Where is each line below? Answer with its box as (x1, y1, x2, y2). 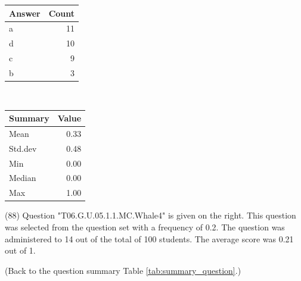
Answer (9, 7, 41, 19)
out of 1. (5, 244, 36, 257)
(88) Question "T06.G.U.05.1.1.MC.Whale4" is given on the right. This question (5, 209, 296, 221)
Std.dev (9, 142, 37, 154)
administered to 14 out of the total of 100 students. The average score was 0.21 (5, 232, 294, 245)
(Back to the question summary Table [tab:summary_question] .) (5, 264, 241, 276)
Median (9, 171, 36, 184)
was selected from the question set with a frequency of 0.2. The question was (5, 220, 285, 233)
